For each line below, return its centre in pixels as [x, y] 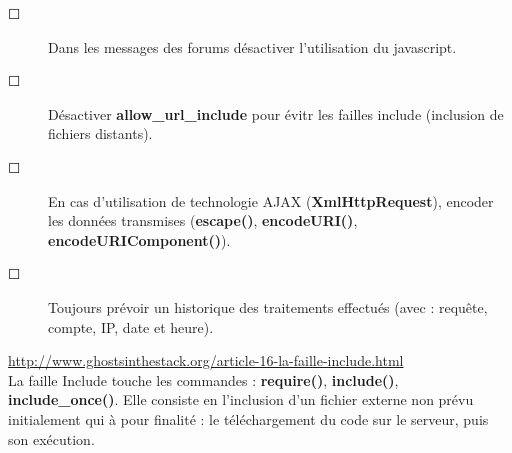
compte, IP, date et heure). [131, 326]
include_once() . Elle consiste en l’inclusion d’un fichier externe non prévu [241, 399]
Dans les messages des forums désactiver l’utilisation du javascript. [252, 46]
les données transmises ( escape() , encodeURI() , [203, 220]
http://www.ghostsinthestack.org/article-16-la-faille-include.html [206, 360]
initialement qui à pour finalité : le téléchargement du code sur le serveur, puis [248, 418]
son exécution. [51, 438]
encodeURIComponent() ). [139, 239]
